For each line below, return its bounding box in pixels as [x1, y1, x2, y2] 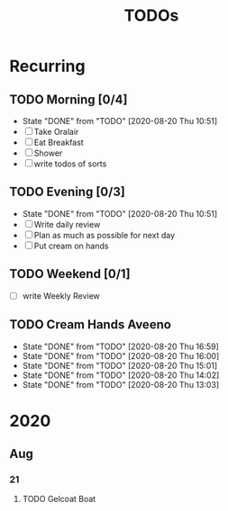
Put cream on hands [33, 240, 109, 251]
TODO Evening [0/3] [9, 184, 126, 200]
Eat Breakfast [33, 137, 84, 148]
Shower [33, 148, 63, 158]
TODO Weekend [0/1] [9, 266, 131, 282]
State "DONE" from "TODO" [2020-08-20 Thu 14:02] [22, 370, 220, 381]
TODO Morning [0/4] [9, 92, 128, 107]
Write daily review [33, 219, 101, 229]
